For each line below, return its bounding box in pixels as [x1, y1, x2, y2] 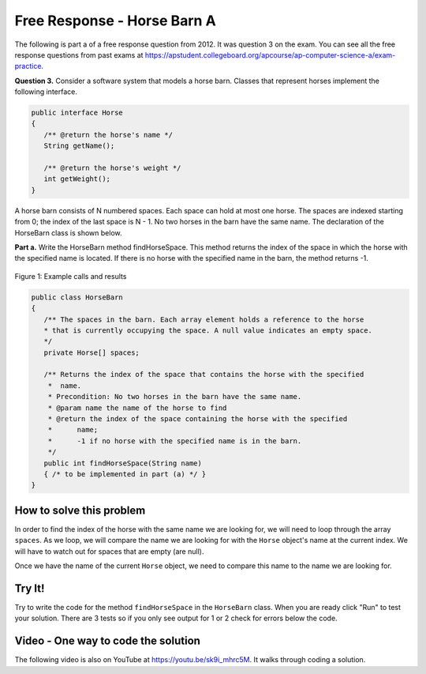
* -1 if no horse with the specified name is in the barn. [47, 436, 302, 446]
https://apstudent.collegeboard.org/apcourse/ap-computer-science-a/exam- [144, 50, 396, 59]
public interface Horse [31, 108, 124, 118]
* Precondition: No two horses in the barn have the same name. [47, 392, 302, 401]
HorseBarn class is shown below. [14, 228, 122, 237]
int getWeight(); [43, 175, 110, 183]
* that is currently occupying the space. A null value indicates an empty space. [43, 326, 372, 335]
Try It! [14, 582, 45, 595]
